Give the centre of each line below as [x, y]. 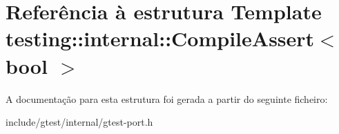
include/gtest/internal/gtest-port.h [79, 122]
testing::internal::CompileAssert [160, 38]
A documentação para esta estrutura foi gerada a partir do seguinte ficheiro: [167, 98]
